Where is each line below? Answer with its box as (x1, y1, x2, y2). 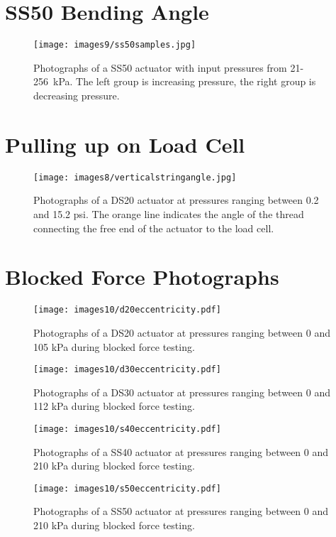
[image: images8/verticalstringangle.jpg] (33, 172, 237, 183)
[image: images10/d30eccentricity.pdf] (33, 364, 221, 375)
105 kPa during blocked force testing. (33, 339, 195, 354)
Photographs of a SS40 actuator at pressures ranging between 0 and (33, 444, 329, 459)
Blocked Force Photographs (5, 262, 279, 291)
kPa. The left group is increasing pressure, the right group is (52, 74, 316, 89)
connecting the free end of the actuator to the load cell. (33, 220, 274, 235)
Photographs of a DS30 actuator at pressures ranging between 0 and (33, 384, 330, 399)
